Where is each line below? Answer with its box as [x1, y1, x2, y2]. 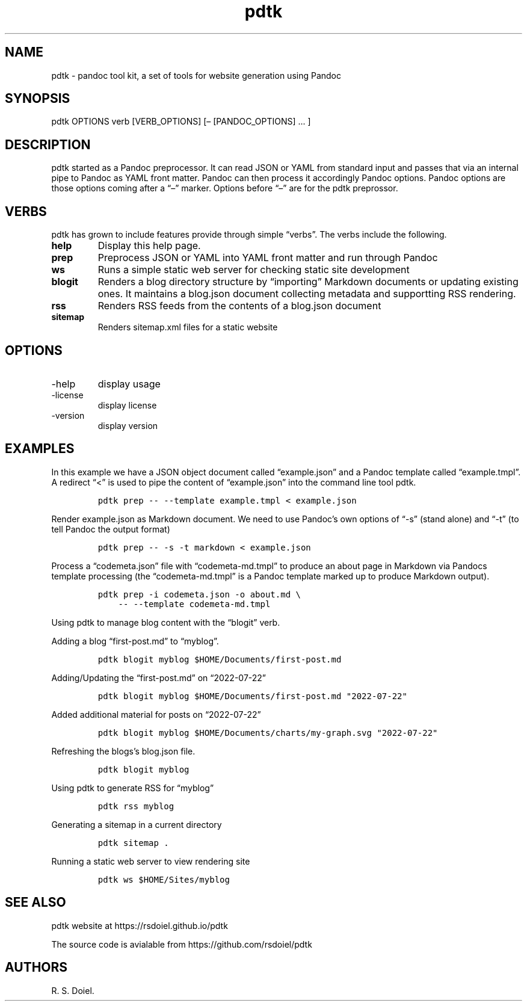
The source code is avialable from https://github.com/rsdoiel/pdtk [51, 939, 312, 949]
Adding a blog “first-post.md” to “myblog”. [51, 635, 219, 646]
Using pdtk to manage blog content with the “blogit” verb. [51, 617, 280, 628]
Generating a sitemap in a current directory [51, 819, 222, 830]
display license [97, 400, 157, 410]
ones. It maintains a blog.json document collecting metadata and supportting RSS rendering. [97, 288, 516, 300]
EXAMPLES [5, 441, 75, 457]
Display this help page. [97, 239, 201, 252]
